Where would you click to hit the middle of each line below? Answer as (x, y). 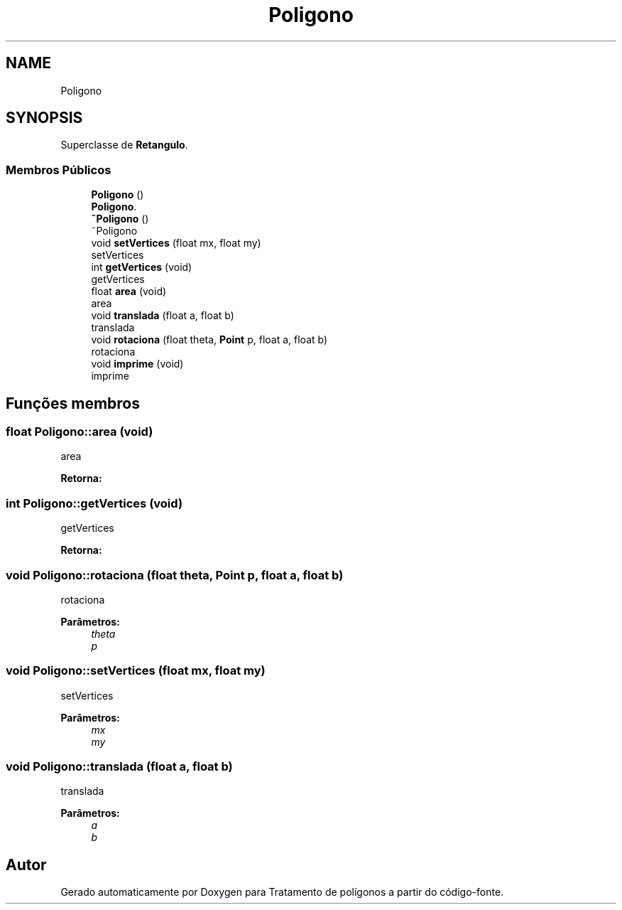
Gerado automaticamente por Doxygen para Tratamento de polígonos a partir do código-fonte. (282, 892)
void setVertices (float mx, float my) (176, 243)
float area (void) (129, 291)
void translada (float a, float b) (163, 316)
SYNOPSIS (44, 118)
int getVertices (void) (142, 267)
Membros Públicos (59, 170)
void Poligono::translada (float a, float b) (119, 767)
